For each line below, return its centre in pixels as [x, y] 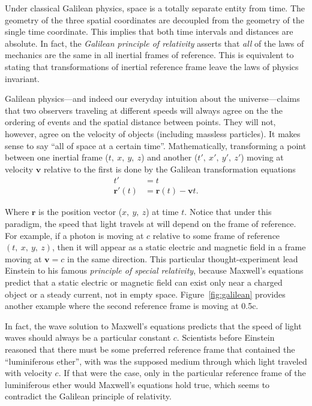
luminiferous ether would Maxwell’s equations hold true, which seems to [137, 384]
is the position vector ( [80, 212]
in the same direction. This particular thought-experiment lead [182, 258]
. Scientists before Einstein [226, 337]
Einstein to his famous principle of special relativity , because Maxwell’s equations [154, 270]
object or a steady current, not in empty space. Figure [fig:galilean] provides [145, 294]
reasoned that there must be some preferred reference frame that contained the [150, 349]
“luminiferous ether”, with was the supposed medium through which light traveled [156, 361]
